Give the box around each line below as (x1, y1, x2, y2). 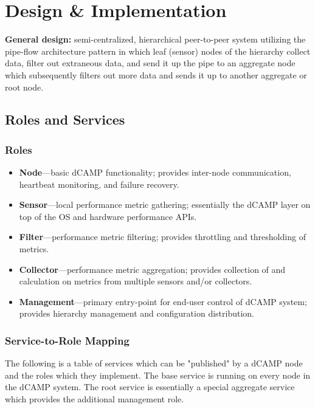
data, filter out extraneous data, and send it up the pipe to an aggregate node (5, 57, 296, 69)
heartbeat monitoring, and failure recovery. (19, 177, 179, 190)
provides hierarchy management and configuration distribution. (19, 307, 254, 320)
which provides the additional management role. (5, 393, 184, 405)
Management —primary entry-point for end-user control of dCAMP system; (19, 295, 307, 308)
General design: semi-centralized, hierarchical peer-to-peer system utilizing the (5, 33, 306, 46)
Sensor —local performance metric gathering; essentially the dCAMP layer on (19, 198, 311, 211)
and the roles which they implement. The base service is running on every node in (5, 368, 311, 381)
